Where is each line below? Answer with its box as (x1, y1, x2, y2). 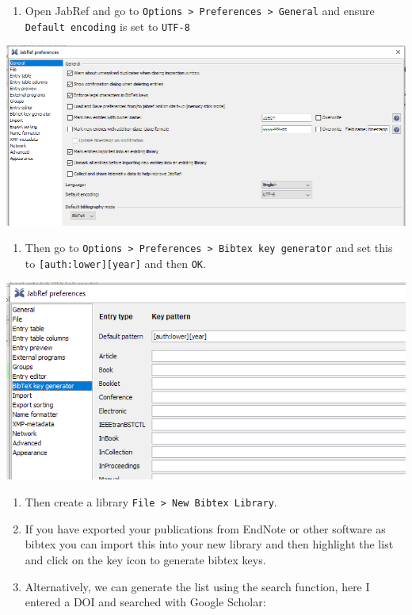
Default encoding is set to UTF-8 (25, 17, 190, 34)
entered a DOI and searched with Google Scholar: (25, 594, 266, 610)
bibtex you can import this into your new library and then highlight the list (25, 536, 394, 552)
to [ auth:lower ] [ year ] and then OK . (25, 254, 206, 271)
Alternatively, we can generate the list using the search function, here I (25, 578, 370, 594)
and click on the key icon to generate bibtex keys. (25, 551, 266, 567)
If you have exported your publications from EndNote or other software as (25, 520, 386, 537)
